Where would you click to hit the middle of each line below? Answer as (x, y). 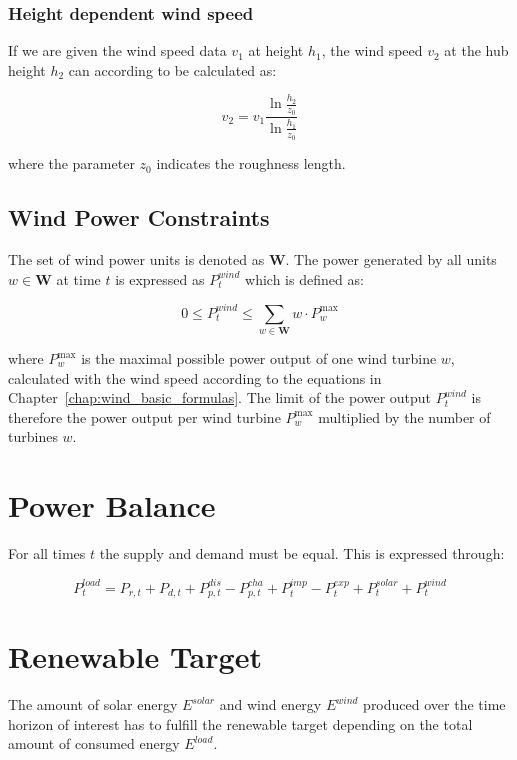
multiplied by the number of (404, 416)
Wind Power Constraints (139, 217)
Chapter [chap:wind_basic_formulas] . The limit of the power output (220, 397)
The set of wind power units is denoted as (136, 258)
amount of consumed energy (94, 743)
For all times (47, 553)
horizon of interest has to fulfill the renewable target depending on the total (240, 723)
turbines (33, 436)
